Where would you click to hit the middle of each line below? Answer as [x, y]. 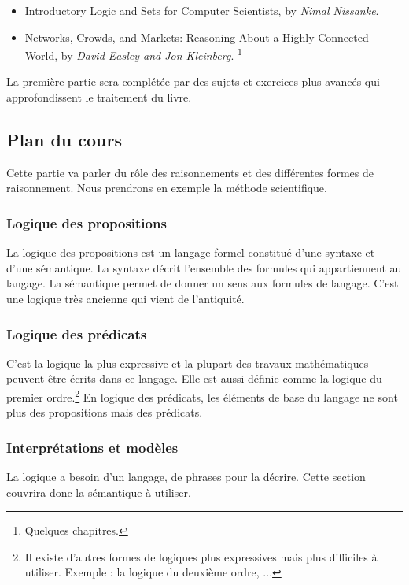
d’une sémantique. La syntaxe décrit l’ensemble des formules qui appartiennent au [204, 267]
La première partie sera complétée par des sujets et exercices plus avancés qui [193, 81]
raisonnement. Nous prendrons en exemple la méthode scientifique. [167, 188]
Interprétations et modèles [92, 447]
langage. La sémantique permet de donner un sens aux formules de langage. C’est [203, 283]
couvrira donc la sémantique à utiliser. [99, 492]
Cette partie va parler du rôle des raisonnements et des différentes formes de [190, 172]
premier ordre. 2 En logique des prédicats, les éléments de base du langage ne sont [202, 396]
